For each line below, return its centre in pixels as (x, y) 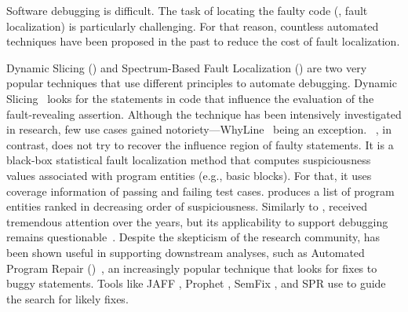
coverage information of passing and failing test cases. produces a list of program (200, 191)
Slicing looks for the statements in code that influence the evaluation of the (190, 98)
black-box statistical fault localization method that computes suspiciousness (189, 160)
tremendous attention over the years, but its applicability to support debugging (197, 221)
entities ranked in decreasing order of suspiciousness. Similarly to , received (187, 206)
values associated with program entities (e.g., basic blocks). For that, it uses (189, 175)
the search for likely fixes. (67, 298)
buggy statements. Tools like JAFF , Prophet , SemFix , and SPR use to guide (196, 283)
